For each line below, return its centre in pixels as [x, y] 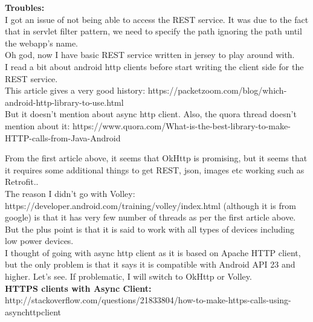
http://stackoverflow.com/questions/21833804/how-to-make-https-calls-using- [148, 300]
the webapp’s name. [42, 43]
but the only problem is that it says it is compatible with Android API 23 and [150, 264]
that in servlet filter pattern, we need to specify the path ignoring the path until [153, 31]
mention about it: [37, 125]
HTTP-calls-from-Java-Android [63, 137]
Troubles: [25, 7]
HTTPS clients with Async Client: [78, 288]
